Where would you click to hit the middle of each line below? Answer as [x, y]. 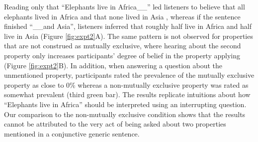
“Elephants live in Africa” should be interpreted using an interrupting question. [125, 104]
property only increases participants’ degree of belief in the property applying [122, 55]
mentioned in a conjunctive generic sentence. [72, 133]
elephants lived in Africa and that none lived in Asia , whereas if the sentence [122, 16]
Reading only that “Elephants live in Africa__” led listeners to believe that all [125, 6]
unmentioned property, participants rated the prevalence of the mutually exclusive [129, 75]
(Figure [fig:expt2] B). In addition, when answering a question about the [113, 65]
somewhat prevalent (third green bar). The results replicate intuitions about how [127, 94]
